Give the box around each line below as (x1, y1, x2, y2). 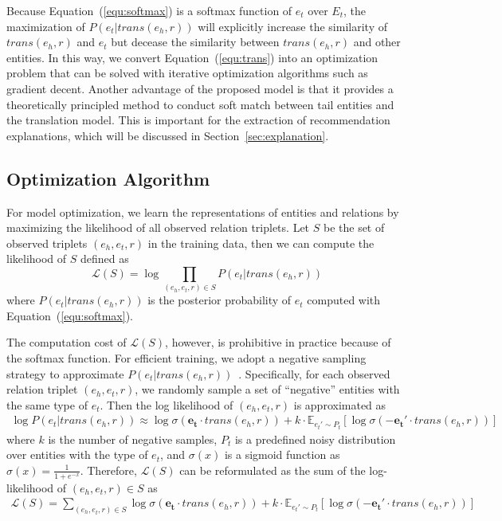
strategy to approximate (6, 365, 124, 382)
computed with (307, 292, 381, 308)
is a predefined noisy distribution (234, 430, 396, 447)
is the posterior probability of (147, 292, 292, 308)
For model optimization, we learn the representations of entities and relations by (6, 203, 399, 220)
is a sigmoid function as (224, 446, 340, 463)
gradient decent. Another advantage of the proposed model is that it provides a (6, 80, 394, 96)
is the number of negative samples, (48, 430, 218, 447)
